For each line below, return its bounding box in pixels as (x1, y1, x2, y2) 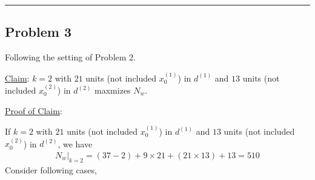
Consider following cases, (5, 163, 97, 176)
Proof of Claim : (5, 104, 62, 117)
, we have (58, 137, 93, 150)
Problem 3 (5, 22, 71, 41)
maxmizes (94, 84, 131, 97)
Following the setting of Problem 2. (5, 51, 136, 63)
